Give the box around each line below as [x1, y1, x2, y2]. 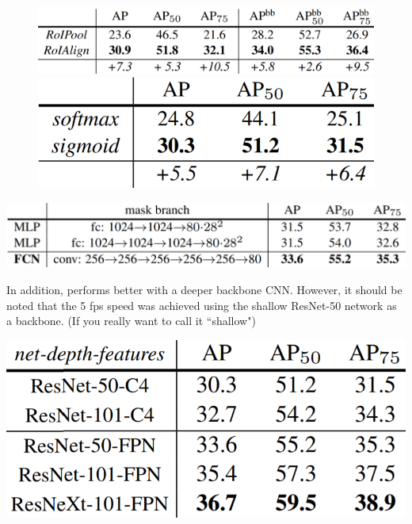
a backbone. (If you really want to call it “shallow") [6, 312, 256, 329]
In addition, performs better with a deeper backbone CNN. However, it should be [6, 281, 402, 298]
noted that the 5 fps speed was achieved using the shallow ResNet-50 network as [6, 296, 397, 313]
